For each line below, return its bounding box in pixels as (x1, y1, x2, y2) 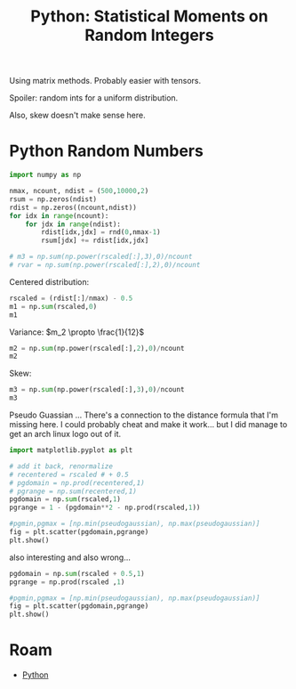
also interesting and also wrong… (9, 552, 132, 563)
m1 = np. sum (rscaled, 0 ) (9, 302, 98, 311)
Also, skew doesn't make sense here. (9, 109, 146, 121)
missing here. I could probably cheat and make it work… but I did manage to (9, 419, 288, 429)
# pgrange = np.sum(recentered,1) (9, 487, 138, 496)
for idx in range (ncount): (9, 211, 109, 220)
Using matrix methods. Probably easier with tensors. (9, 76, 202, 86)
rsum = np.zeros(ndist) (9, 194, 98, 204)
